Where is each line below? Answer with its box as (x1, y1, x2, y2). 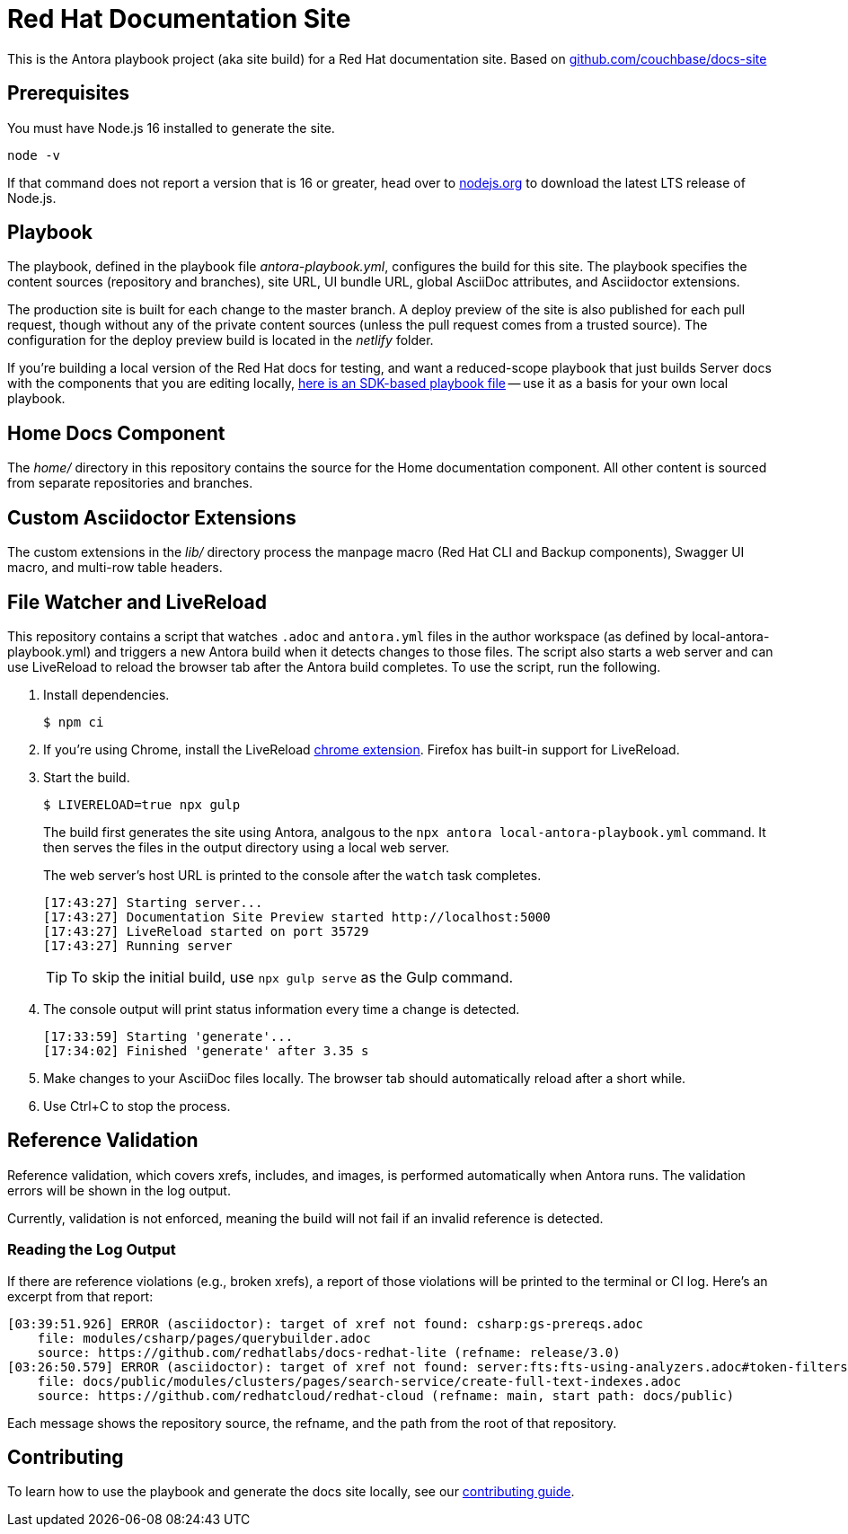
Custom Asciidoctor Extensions (7, 506, 296, 529)
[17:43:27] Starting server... (43, 895, 263, 910)
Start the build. (43, 769, 130, 785)
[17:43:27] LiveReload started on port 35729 (43, 923, 369, 939)
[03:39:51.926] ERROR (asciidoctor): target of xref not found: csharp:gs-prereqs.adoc (7, 1316, 644, 1331)
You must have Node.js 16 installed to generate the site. (7, 119, 335, 136)
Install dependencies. (43, 686, 170, 702)
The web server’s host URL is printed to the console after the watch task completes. (43, 867, 542, 883)
